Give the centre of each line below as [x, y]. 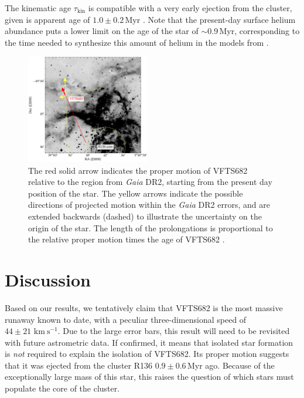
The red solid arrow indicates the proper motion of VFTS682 [138, 170]
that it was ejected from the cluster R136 [78, 365]
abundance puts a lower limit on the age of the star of [102, 31]
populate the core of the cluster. [62, 388]
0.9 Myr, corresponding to [254, 31]
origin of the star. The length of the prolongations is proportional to [151, 227]
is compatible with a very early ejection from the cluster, [190, 8]
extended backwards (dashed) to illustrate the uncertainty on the [145, 216]
